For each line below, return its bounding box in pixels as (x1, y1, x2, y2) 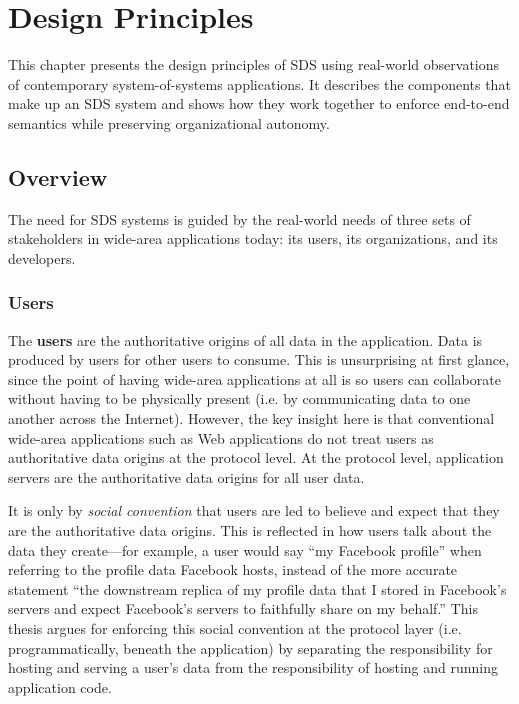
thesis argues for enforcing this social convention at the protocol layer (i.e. (8, 618, 462, 639)
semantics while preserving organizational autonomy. (8, 112, 330, 133)
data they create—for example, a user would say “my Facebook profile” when (8, 539, 482, 560)
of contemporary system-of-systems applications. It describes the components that (8, 73, 511, 94)
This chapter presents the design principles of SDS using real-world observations (8, 54, 500, 75)
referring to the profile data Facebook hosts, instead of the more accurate (8, 559, 458, 580)
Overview (8, 161, 108, 192)
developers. (8, 247, 76, 268)
